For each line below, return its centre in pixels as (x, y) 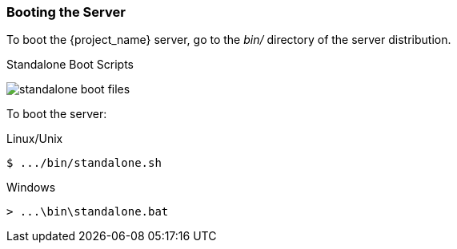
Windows (31, 188)
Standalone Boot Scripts (70, 65)
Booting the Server (66, 12)
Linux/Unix (35, 139)
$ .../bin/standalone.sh (84, 163)
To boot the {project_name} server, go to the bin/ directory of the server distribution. (229, 40)
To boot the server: (57, 114)
